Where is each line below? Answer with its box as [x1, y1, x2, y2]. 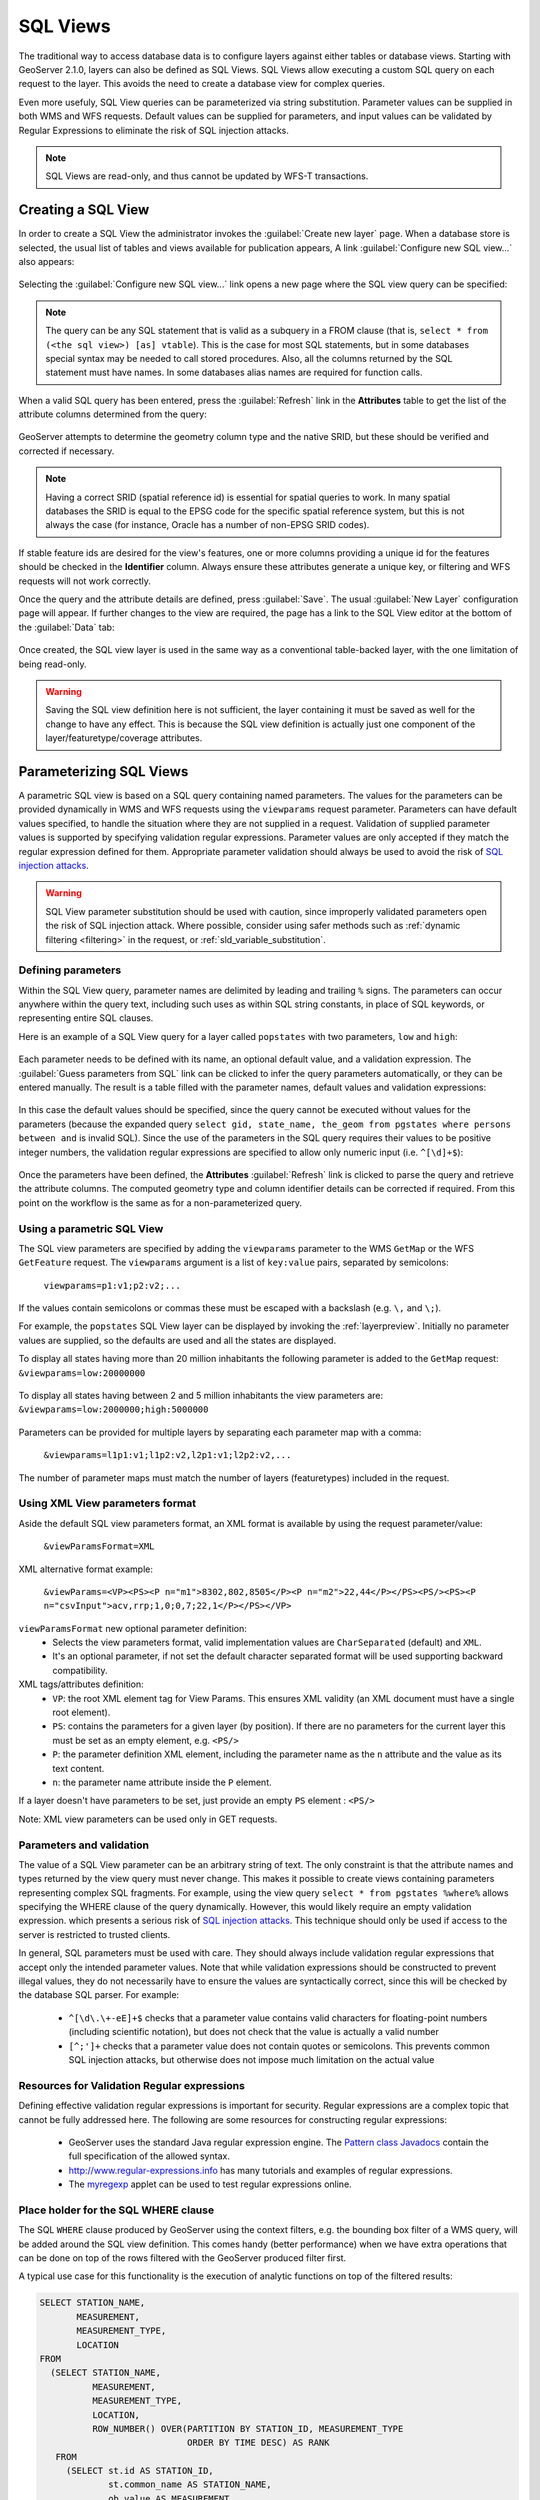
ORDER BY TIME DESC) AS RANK [186, 2437, 330, 2449]
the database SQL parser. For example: [18, 1989, 180, 2001]
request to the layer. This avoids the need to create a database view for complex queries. [18, 78, 385, 90]
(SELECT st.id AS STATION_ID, [65, 2465, 214, 2477]
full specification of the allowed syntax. [68, 2150, 230, 2162]
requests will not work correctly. [18, 575, 152, 587]
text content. [52, 1762, 105, 1774]
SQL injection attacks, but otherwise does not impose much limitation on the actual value [68, 2053, 435, 2065]
